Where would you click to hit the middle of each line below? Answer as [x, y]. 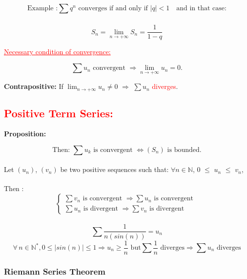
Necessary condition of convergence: [57, 52]
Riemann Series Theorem [55, 271]
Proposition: [25, 133]
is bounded [183, 150]
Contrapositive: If [34, 86]
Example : [43, 8]
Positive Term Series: [59, 113]
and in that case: [201, 8]
